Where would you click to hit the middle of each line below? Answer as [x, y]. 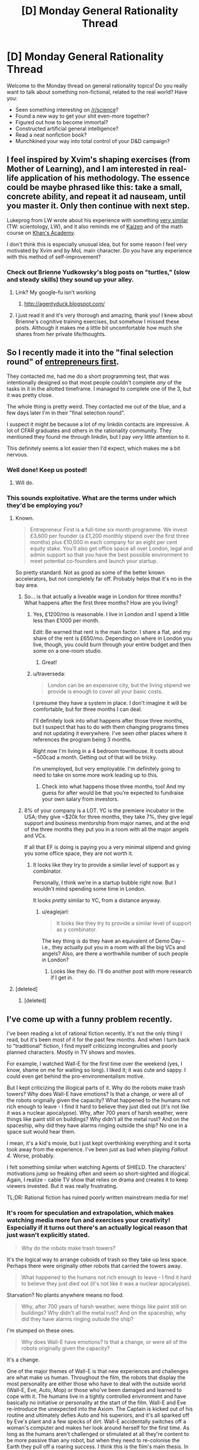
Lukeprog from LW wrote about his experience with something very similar [97, 220]
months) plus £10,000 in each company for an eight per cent [104, 542]
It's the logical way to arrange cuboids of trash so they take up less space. [97, 1259]
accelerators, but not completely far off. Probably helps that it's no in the [104, 579]
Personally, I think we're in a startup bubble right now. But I [105, 883]
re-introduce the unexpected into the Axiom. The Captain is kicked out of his [100, 1409]
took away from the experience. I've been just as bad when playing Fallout [97, 1150]
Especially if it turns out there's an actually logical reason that [97, 1228]
